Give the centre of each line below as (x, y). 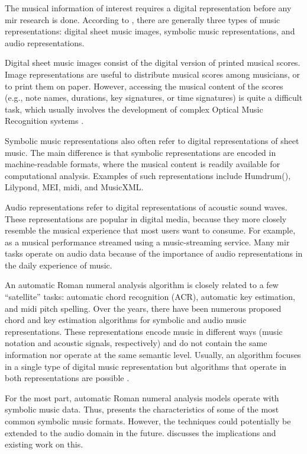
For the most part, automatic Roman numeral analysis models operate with (142, 397)
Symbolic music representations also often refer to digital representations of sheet (152, 140)
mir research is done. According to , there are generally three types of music (143, 19)
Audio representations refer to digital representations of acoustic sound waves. (146, 207)
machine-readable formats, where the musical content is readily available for (143, 164)
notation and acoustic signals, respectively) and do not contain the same (136, 343)
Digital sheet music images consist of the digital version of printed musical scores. (153, 63)
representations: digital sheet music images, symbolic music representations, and (150, 31)
